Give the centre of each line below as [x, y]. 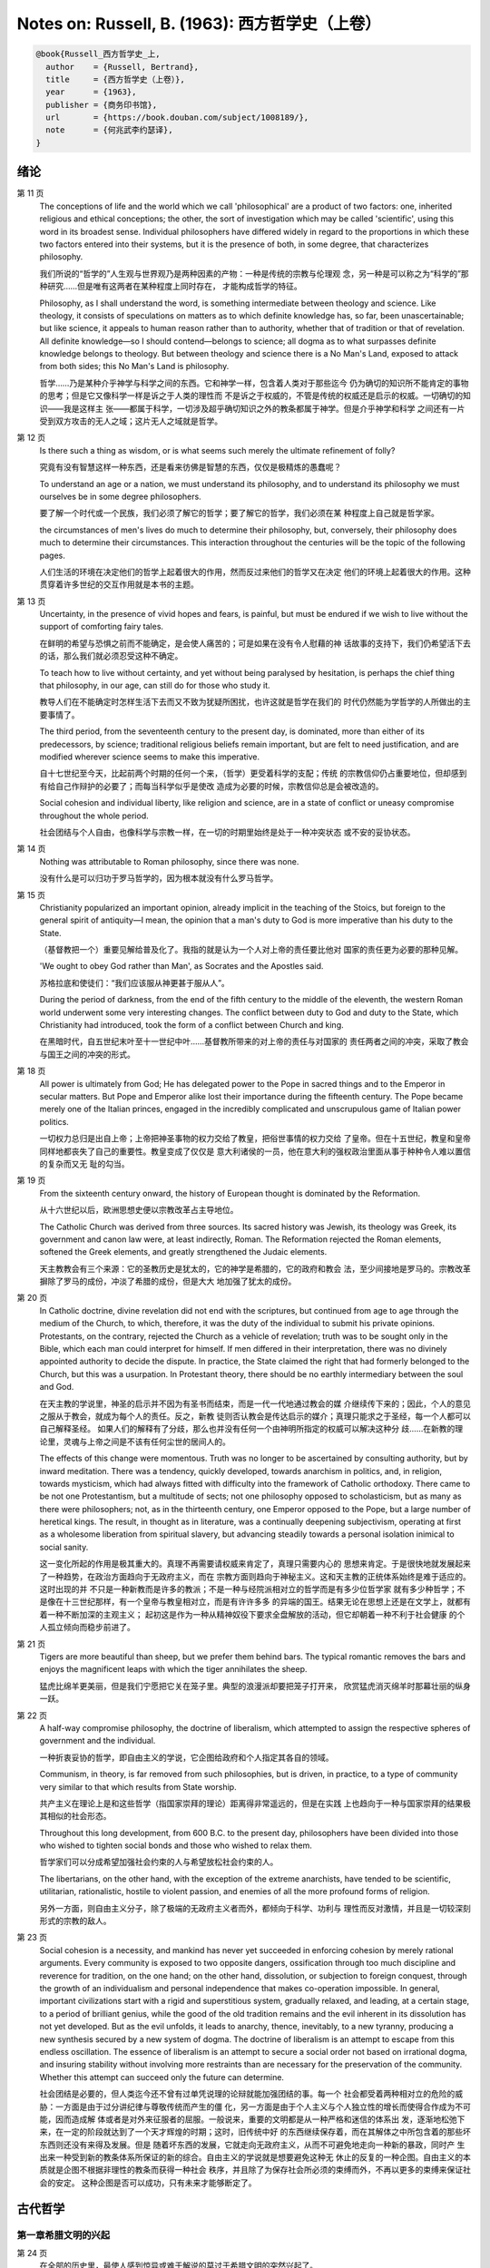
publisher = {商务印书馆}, [102, 105]
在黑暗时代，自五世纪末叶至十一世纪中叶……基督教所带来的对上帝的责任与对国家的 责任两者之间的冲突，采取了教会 [254, 1041]
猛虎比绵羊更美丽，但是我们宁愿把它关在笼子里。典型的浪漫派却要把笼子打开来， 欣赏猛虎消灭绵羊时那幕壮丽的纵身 [255, 1686]
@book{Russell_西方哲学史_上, [98, 54]
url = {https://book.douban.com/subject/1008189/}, [177, 117]
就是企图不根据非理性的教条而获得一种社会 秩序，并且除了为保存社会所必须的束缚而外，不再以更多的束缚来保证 [255, 2170]
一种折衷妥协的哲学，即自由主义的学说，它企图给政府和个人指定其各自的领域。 [186, 1757]
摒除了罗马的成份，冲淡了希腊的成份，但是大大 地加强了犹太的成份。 [168, 1281]
